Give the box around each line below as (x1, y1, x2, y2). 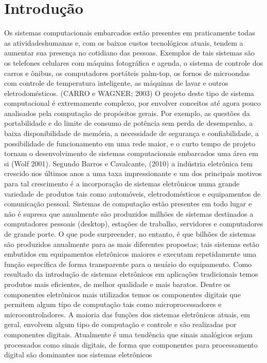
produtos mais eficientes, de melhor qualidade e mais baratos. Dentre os (4, 278, 230, 289)
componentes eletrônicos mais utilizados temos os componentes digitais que (4, 289, 241, 299)
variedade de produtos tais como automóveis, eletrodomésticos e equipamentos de (4, 188, 261, 199)
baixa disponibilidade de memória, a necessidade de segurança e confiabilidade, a (4, 128, 259, 139)
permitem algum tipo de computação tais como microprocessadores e (4, 299, 222, 310)
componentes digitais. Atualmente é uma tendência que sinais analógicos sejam (4, 329, 253, 339)
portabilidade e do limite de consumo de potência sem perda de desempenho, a (4, 118, 253, 128)
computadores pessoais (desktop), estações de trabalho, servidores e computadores (4, 218, 263, 229)
